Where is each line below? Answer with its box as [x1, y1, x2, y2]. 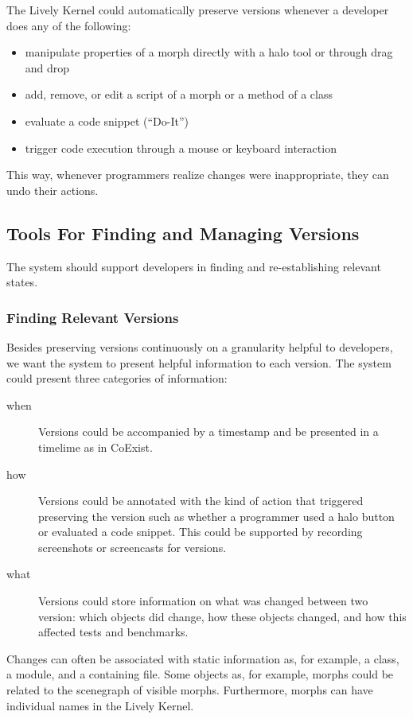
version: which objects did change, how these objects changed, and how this [38, 608, 407, 624]
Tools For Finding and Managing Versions [6, 220, 360, 245]
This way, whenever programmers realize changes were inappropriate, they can [6, 166, 389, 183]
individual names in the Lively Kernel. [6, 697, 194, 713]
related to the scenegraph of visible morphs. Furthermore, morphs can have [6, 682, 373, 698]
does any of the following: [6, 17, 131, 33]
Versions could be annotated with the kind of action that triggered [38, 492, 364, 509]
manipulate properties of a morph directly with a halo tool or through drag [25, 44, 393, 60]
